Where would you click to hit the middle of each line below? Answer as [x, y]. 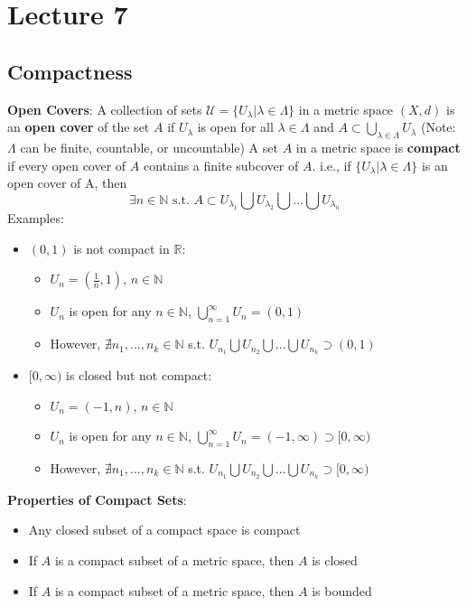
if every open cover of [67, 165]
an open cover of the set [79, 127]
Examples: [36, 218]
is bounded [342, 590]
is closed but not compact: [139, 375]
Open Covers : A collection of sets [105, 109]
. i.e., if [332, 165]
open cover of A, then [67, 183]
